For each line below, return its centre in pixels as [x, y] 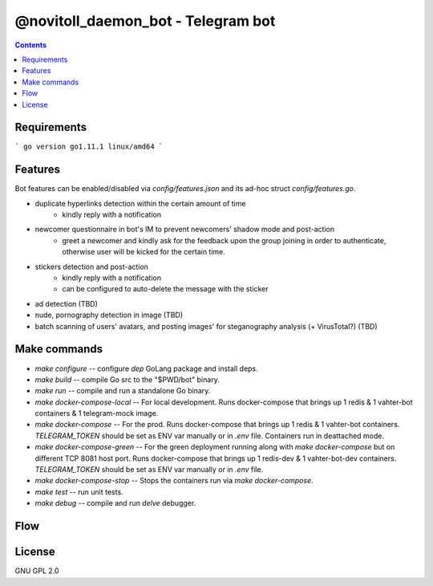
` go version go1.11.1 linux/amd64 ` [89, 147]
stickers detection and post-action [91, 267]
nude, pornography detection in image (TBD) [109, 315]
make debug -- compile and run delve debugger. [115, 503]
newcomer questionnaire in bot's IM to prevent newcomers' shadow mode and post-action [185, 230]
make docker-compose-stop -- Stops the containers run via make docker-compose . [174, 481]
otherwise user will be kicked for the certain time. [144, 252]
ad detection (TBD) [66, 303]
